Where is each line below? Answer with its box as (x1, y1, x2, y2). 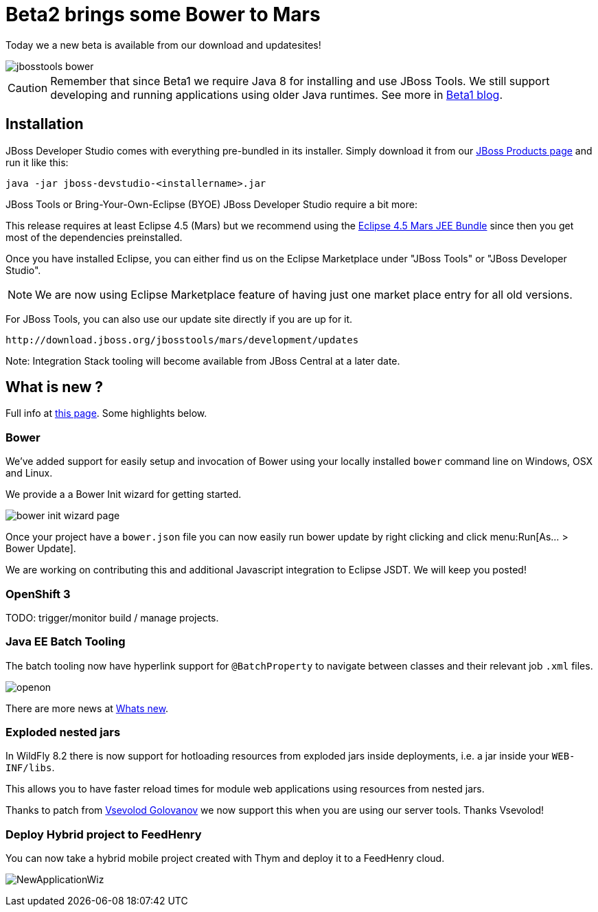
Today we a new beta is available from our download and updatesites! (5, 38, 321, 51)
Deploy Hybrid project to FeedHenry (5, 827, 202, 841)
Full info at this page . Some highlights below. (5, 407, 207, 420)
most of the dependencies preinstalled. (5, 231, 183, 243)
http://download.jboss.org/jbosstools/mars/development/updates (5, 334, 359, 345)
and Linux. (5, 467, 53, 479)
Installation (5, 115, 84, 133)
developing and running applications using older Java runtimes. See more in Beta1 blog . (50, 87, 503, 102)
